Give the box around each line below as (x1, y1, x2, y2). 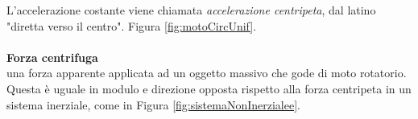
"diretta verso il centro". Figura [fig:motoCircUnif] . (6, 17, 257, 34)
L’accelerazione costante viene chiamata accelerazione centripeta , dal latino (6, 2, 376, 18)
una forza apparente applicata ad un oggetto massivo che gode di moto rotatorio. (6, 64, 407, 81)
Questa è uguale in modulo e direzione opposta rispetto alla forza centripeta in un (6, 80, 412, 96)
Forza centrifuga (6, 48, 98, 65)
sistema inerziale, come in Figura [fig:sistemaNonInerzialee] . (6, 96, 300, 113)
